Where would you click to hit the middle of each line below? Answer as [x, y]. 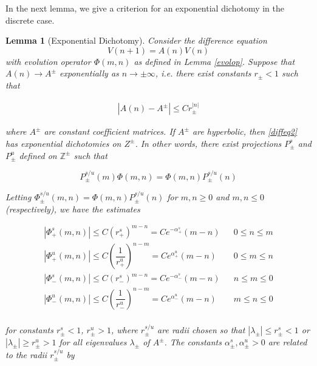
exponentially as [89, 73]
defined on [38, 155]
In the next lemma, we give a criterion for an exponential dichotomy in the [145, 8]
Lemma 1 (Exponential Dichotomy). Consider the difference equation [136, 40]
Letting [19, 197]
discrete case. [30, 20]
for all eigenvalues [93, 342]
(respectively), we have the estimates [73, 208]
